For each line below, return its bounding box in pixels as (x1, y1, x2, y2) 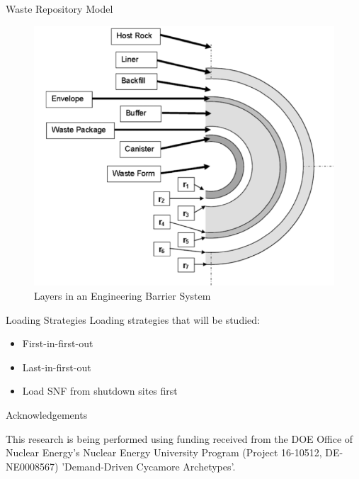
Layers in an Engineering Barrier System (34, 288, 211, 303)
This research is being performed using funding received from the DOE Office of (6, 431, 353, 446)
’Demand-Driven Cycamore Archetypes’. (62, 458, 236, 473)
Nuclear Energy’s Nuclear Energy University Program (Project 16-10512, (6, 445, 322, 460)
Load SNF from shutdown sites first (22, 383, 178, 398)
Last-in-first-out (22, 359, 91, 374)
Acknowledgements (6, 407, 88, 422)
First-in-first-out (22, 336, 93, 351)
